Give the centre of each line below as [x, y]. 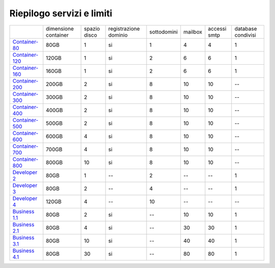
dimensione [60, 29]
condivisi [245, 35]
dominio [118, 35]
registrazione [124, 29]
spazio [92, 29]
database [246, 29]
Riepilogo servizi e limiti [61, 13]
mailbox [193, 32]
